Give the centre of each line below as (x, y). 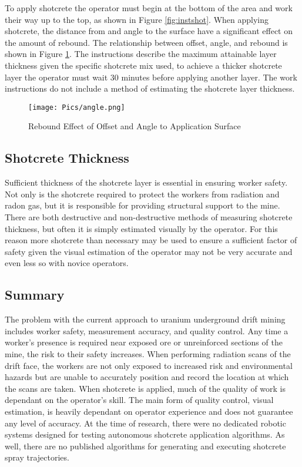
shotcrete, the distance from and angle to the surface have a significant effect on (149, 31)
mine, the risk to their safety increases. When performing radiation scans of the (148, 353)
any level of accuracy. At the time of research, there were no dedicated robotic (145, 423)
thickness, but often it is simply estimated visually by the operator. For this (141, 228)
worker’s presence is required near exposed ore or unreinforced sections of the (144, 342)
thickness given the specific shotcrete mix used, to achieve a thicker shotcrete (143, 65)
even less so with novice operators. (67, 263)
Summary (35, 295)
